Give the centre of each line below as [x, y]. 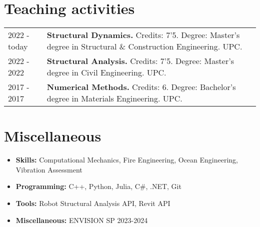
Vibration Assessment [49, 169]
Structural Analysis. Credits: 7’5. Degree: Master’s [140, 61]
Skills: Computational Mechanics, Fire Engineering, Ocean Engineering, [127, 160]
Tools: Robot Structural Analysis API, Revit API [93, 203]
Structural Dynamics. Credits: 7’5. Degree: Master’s [143, 35]
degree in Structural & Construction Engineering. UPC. [144, 46]
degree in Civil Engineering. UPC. [106, 72]
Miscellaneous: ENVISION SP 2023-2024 [82, 220]
